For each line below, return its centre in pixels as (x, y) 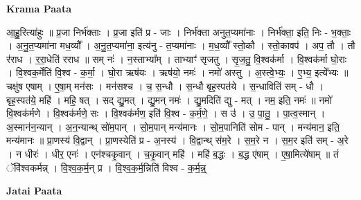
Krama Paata (39, 8)
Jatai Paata (34, 191)
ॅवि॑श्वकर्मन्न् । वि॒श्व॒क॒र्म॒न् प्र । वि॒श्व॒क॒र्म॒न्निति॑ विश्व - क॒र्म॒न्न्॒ (106, 167)
